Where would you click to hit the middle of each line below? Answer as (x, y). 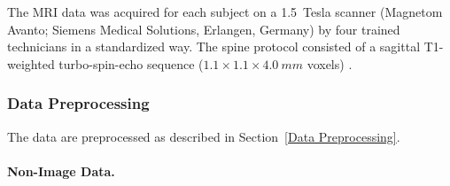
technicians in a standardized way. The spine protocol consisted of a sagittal (214, 46)
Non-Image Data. (61, 170)
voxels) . (330, 63)
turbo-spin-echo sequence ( (131, 63)
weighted (31, 63)
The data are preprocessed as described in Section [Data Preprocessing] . (204, 136)
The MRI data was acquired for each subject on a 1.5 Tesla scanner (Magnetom (225, 12)
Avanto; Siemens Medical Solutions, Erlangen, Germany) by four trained (204, 29)
